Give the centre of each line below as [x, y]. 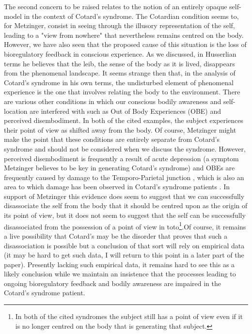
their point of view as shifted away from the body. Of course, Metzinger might [120, 129]
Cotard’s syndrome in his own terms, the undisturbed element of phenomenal [119, 82]
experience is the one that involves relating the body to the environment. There [122, 92]
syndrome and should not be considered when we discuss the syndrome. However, [125, 148]
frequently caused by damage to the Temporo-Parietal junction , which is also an [124, 177]
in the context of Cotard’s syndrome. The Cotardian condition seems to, [131, 16]
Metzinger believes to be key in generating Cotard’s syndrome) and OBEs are [119, 168]
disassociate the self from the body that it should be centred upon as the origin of [126, 205]
